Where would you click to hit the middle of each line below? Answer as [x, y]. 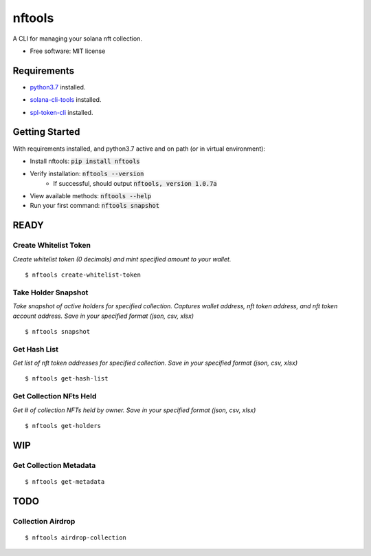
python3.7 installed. [58, 87]
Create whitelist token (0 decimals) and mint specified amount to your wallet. [122, 259]
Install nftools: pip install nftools [85, 161]
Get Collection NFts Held [55, 396]
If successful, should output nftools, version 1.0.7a [135, 183]
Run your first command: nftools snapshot [95, 206]
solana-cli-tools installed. [66, 100]
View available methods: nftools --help [91, 196]
